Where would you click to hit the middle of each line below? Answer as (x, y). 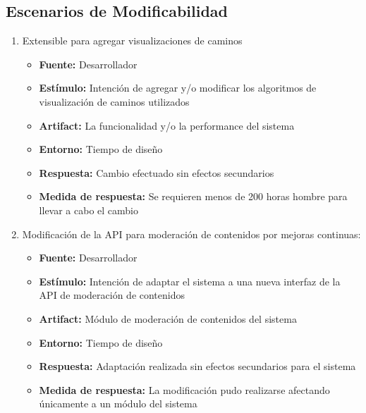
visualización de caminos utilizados (114, 101)
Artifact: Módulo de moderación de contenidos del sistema (168, 318)
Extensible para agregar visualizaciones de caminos (132, 41)
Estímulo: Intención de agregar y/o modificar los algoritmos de (178, 88)
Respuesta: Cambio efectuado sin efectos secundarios (157, 172)
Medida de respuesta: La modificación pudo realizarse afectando (184, 389)
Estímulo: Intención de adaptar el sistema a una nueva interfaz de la (190, 281)
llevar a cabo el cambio (89, 210)
